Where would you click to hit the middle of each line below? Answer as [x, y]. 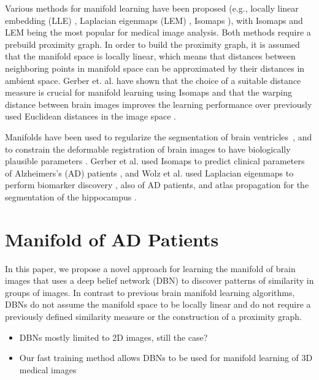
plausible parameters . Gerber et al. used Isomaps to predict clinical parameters [155, 161]
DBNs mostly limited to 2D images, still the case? [113, 337]
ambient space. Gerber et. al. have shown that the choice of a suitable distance [153, 80]
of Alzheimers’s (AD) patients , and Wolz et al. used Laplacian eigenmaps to [149, 173]
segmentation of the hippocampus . [71, 196]
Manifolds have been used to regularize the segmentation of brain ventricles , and [159, 136]
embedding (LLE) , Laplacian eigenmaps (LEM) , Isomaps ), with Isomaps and [154, 20]
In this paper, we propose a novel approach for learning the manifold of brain [150, 268]
